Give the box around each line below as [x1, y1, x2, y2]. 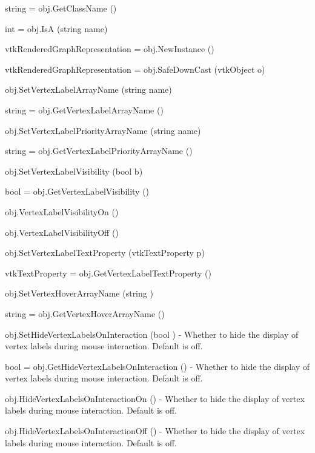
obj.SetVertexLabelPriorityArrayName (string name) [5, 124, 201, 136]
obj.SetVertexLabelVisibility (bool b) [5, 164, 143, 177]
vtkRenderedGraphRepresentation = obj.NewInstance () [5, 42, 214, 55]
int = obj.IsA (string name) [5, 22, 108, 35]
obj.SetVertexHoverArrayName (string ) [5, 287, 153, 300]
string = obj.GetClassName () [5, 2, 117, 14]
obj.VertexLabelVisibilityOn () [5, 205, 119, 218]
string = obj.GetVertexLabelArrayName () [5, 103, 164, 116]
